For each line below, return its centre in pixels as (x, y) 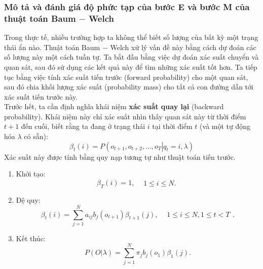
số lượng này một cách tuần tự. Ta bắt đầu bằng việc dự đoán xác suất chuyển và (131, 57)
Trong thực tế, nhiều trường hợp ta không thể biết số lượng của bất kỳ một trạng (131, 37)
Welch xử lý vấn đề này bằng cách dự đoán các (183, 47)
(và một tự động (225, 126)
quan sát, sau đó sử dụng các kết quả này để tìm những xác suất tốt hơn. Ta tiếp (131, 66)
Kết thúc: (31, 238)
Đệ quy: (28, 200)
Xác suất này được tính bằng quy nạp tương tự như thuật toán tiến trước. (120, 156)
